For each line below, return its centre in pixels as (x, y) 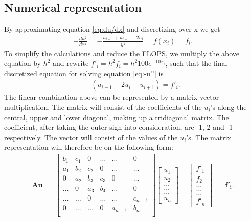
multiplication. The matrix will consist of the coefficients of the (103, 107)
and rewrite (71, 63)
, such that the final (196, 63)
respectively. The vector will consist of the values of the (91, 137)
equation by (22, 63)
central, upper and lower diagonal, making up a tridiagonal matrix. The (117, 117)
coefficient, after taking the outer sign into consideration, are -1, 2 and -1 (119, 127)
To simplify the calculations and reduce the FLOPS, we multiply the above (122, 53)
